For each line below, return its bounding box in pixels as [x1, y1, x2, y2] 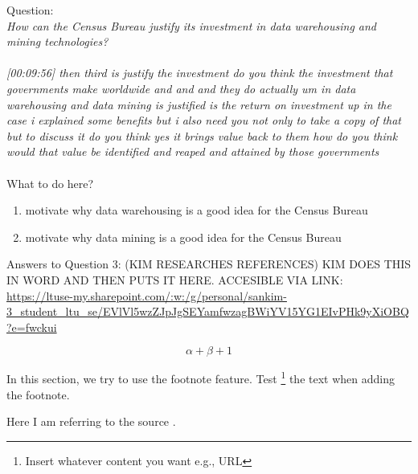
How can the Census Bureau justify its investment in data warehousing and [6, 17, 377, 34]
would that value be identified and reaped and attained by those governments [6, 143, 379, 160]
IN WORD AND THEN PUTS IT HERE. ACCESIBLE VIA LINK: [6, 271, 343, 288]
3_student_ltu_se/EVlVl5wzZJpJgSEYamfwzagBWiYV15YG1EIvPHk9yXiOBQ [6, 303, 409, 320]
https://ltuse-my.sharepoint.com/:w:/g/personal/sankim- [6, 287, 287, 304]
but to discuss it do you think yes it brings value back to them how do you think [6, 127, 398, 144]
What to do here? [6, 174, 94, 191]
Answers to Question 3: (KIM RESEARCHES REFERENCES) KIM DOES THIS [6, 255, 412, 272]
